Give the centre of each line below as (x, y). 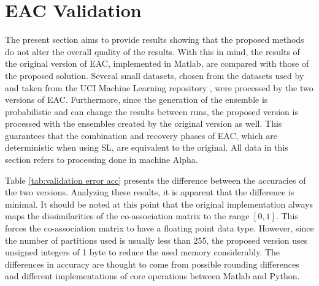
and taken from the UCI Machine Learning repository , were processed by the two (159, 87)
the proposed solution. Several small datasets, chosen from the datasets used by (155, 75)
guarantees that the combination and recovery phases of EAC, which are (141, 135)
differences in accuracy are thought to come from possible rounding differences (152, 264)
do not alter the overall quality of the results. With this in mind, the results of (152, 51)
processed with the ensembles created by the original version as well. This (144, 123)
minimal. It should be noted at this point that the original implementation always (159, 204)
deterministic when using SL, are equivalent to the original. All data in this (147, 147)
